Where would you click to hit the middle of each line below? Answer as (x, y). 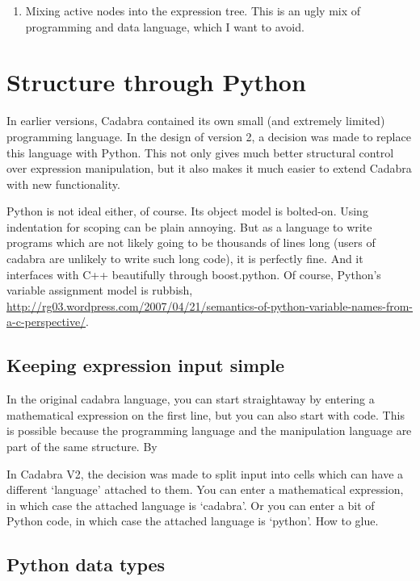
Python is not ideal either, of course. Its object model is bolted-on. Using (187, 211)
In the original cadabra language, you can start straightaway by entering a (191, 399)
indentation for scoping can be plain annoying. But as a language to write (189, 226)
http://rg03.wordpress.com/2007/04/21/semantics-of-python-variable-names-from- (210, 305)
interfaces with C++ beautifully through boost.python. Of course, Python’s (194, 274)
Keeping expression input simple (146, 365)
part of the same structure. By (82, 447)
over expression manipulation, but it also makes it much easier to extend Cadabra (209, 168)
